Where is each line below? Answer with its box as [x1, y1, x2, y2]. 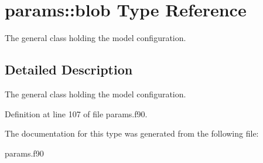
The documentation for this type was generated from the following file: [5, 127, 259, 140]
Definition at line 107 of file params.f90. [5, 107, 148, 120]
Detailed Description [5, 60, 133, 79]
